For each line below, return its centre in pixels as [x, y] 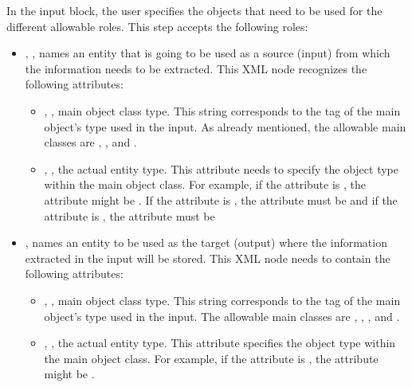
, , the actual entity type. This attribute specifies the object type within [220, 343]
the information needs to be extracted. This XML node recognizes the [196, 68]
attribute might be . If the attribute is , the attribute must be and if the [221, 199]
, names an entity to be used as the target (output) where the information [206, 242]
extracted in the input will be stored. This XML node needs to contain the [208, 258]
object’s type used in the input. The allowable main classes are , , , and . [222, 316]
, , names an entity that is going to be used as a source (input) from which [208, 53]
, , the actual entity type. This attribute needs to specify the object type [221, 168]
